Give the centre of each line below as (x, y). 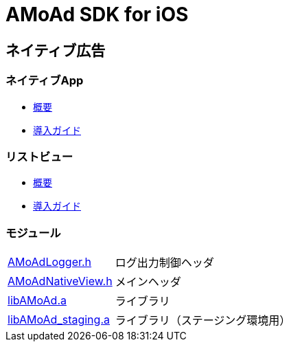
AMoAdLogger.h (50, 262)
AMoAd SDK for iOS (97, 14)
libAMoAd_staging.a (59, 320)
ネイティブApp (45, 81)
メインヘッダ (148, 282)
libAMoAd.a (37, 301)
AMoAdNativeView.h (60, 281)
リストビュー (39, 156)
